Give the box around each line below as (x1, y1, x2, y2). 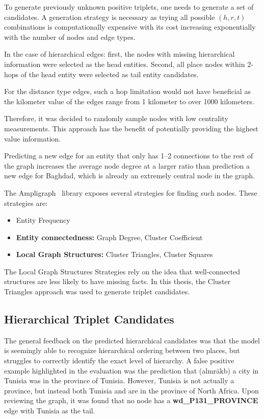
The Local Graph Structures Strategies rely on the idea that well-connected (4, 266, 241, 276)
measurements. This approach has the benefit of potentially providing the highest (4, 123, 258, 133)
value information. (4, 133, 61, 144)
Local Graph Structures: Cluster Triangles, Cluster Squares (16, 249, 213, 260)
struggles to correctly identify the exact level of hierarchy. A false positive (4, 355, 234, 366)
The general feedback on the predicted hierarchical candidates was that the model (4, 335, 260, 345)
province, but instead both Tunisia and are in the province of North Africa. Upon (4, 385, 259, 395)
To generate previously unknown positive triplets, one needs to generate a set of (4, 2, 254, 12)
